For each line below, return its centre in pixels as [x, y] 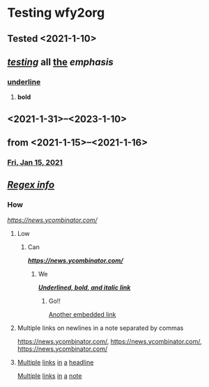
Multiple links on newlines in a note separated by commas [100, 328]
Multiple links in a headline [55, 362]
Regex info [31, 185]
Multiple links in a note [49, 376]
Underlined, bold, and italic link [84, 287]
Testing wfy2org [56, 13]
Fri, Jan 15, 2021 [35, 162]
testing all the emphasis [60, 62]
